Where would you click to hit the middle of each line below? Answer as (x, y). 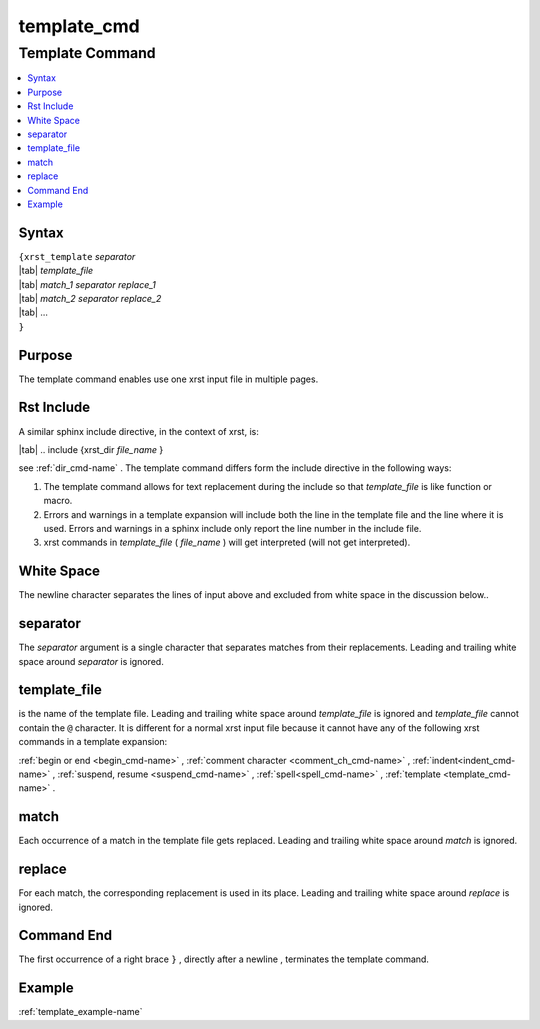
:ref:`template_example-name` (80, 1012)
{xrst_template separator (77, 256)
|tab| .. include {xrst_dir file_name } (91, 449)
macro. (58, 501)
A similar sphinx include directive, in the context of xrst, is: (138, 431)
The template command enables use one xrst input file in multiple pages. (168, 379)
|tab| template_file (56, 271)
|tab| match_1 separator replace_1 (87, 284)
